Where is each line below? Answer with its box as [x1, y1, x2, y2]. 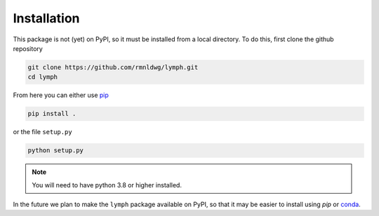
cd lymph [27, 73, 58, 81]
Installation [13, 10, 80, 26]
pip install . [27, 110, 77, 118]
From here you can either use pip [13, 91, 109, 99]
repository [13, 44, 44, 52]
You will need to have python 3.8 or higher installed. [32, 180, 182, 189]
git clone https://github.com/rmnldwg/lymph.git [27, 63, 199, 71]
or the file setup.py [13, 128, 73, 136]
